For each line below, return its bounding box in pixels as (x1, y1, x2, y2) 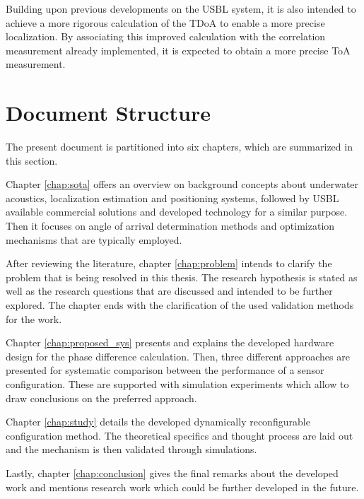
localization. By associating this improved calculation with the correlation (6, 29, 326, 44)
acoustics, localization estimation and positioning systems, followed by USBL (6, 190, 339, 205)
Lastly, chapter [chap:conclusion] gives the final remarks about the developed (6, 465, 339, 480)
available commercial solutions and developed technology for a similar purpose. (6, 204, 348, 219)
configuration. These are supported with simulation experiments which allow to (6, 377, 349, 391)
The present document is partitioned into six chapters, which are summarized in (6, 139, 353, 154)
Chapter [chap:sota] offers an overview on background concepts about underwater (6, 177, 359, 192)
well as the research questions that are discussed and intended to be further (6, 283, 333, 298)
